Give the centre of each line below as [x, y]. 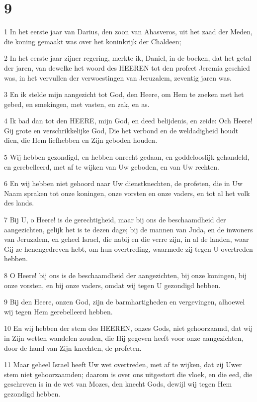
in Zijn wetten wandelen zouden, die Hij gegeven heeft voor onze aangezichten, [124, 338]
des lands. [19, 203]
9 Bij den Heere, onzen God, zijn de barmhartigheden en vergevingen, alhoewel [125, 302]
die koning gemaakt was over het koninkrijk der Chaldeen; [93, 41]
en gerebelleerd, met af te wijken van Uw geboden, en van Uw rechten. [112, 166]
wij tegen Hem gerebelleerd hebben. [58, 311]
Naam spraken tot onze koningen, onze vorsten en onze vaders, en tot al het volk [127, 193]
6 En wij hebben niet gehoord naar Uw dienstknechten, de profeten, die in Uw [123, 183]
